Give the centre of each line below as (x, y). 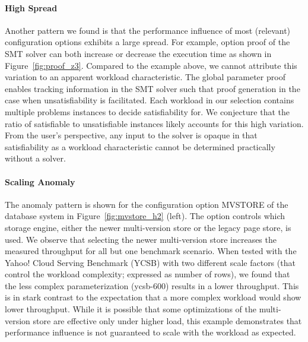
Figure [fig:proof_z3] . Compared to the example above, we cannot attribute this (151, 65)
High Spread (31, 7)
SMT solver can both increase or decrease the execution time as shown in (138, 53)
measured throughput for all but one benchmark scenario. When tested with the (151, 251)
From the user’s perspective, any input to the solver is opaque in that (131, 135)
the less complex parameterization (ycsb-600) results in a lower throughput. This (152, 285)
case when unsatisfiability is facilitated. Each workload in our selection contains (150, 100)
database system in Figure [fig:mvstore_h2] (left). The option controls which (145, 216)
